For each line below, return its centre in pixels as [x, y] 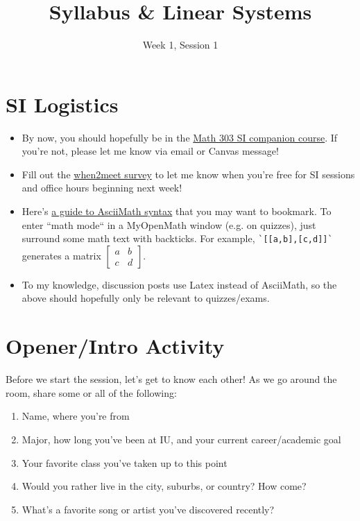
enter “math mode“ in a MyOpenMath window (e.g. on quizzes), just [169, 224]
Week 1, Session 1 [180, 45]
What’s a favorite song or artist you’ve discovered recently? [148, 509]
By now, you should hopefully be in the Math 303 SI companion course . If [180, 137]
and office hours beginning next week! [102, 188]
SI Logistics [62, 104]
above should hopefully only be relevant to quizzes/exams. [146, 298]
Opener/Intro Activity [115, 346]
